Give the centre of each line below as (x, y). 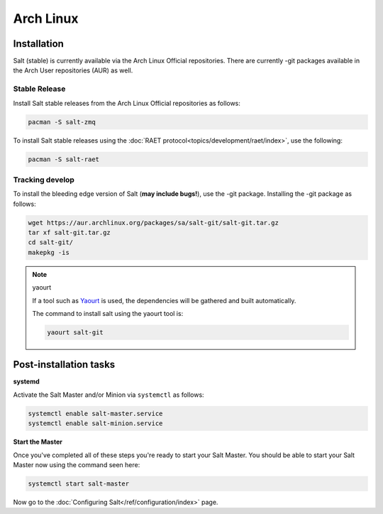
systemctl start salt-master (79, 483)
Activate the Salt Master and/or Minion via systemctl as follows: (109, 395)
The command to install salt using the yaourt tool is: (108, 313)
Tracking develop (44, 180)
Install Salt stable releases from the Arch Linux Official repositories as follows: (127, 103)
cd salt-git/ (51, 242)
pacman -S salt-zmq (62, 122)
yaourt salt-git (76, 332)
